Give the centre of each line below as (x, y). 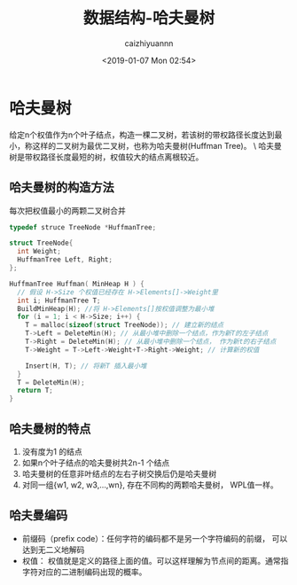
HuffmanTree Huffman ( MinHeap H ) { (77, 284)
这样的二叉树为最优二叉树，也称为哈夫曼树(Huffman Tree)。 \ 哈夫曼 (157, 145)
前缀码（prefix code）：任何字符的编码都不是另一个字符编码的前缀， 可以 (155, 538)
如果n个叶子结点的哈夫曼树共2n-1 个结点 (96, 463)
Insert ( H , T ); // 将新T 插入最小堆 (86, 366)
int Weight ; (39, 252)
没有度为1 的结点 (52, 451)
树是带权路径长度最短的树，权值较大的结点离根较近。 (106, 157)
